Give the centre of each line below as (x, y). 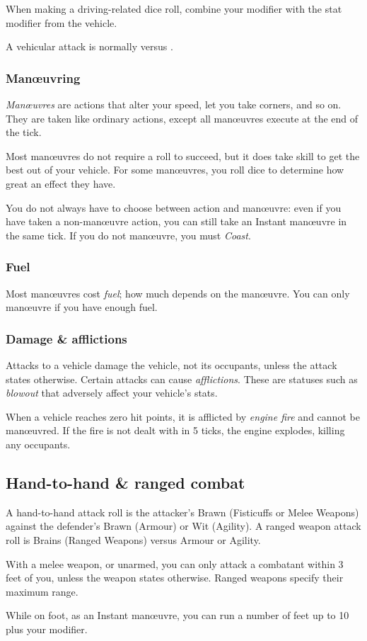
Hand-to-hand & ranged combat (126, 482)
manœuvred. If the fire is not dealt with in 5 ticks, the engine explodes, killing (175, 430)
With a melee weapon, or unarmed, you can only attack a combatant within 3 (175, 563)
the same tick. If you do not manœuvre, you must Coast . (128, 235)
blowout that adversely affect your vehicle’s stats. (112, 393)
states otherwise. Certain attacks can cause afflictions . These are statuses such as (182, 379)
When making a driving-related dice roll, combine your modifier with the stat (174, 8)
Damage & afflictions (66, 338)
